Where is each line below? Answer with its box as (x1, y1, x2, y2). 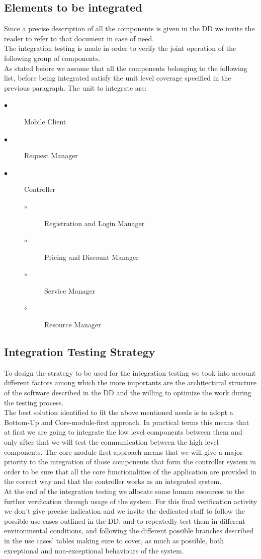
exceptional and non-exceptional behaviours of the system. (4, 545, 184, 555)
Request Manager (24, 150, 78, 161)
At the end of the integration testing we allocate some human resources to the (4, 486, 245, 496)
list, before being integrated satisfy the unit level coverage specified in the (4, 73, 231, 83)
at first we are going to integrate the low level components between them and (4, 427, 242, 437)
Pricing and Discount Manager (44, 251, 139, 262)
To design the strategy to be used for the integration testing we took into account (4, 367, 256, 378)
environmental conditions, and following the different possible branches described (4, 525, 254, 536)
